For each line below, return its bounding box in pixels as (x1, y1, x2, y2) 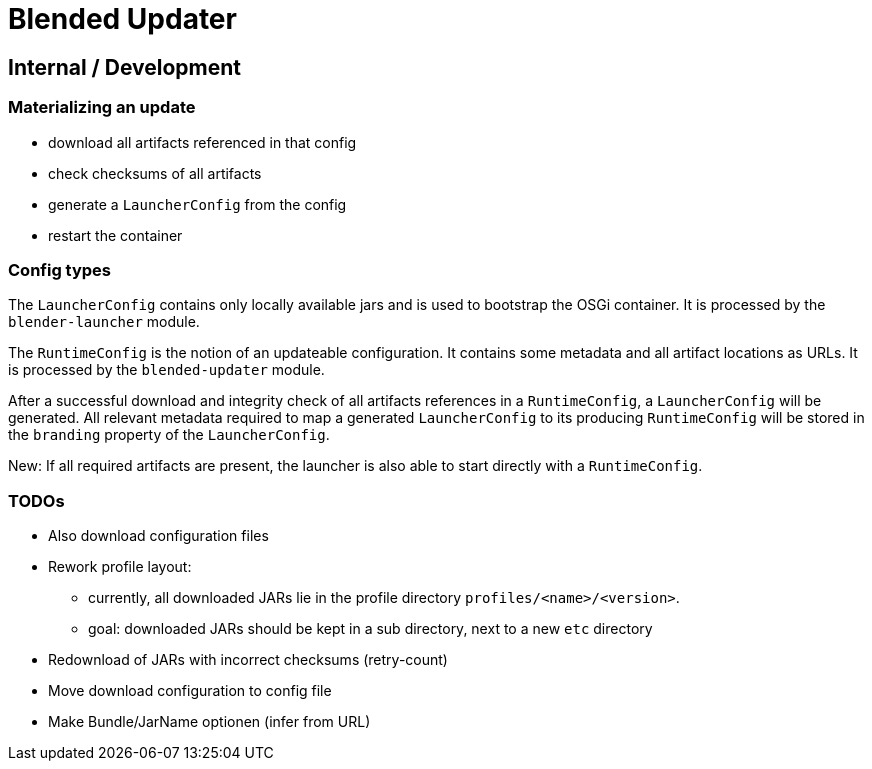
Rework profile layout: (48, 558, 192, 576)
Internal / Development (8, 54, 241, 80)
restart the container (48, 226, 183, 244)
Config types (8, 259, 112, 280)
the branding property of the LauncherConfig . (8, 426, 330, 444)
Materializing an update (8, 97, 196, 118)
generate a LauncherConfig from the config (48, 195, 347, 213)
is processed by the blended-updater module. (8, 361, 325, 379)
